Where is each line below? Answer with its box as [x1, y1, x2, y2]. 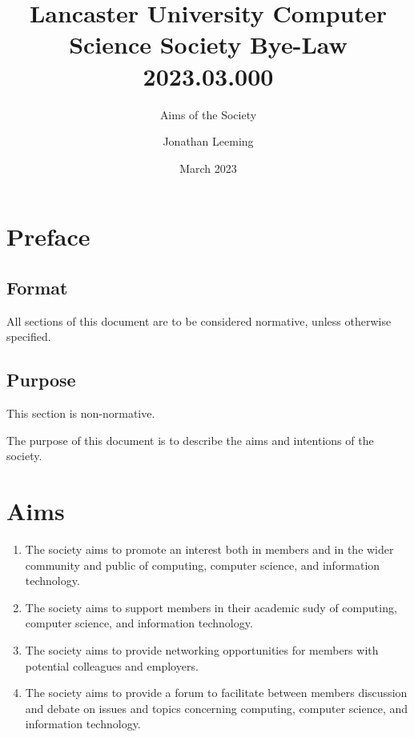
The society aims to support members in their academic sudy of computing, [25, 599, 397, 615]
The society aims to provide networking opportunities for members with [25, 641, 379, 658]
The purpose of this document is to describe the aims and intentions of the [6, 431, 374, 448]
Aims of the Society [159, 106, 257, 122]
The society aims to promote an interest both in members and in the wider [25, 540, 394, 557]
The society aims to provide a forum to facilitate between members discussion [25, 684, 408, 701]
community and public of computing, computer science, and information [25, 556, 380, 573]
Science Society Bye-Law [69, 28, 348, 61]
